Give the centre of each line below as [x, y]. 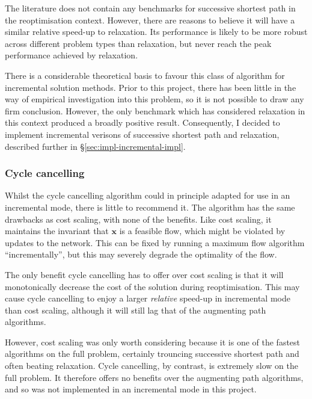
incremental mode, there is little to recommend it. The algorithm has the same [150, 207]
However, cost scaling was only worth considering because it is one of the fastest [153, 342]
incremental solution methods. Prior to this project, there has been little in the [151, 87]
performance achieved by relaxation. [72, 55]
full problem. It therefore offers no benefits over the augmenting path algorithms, [154, 377]
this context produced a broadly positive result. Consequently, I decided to [142, 122]
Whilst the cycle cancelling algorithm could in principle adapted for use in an [148, 195]
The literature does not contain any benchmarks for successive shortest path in [150, 8]
